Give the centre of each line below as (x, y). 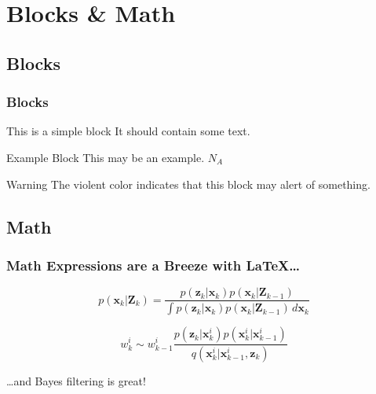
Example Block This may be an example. (106, 157)
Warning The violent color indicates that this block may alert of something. (188, 184)
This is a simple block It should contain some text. (128, 131)
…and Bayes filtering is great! (76, 380)
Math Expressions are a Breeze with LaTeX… (153, 265)
